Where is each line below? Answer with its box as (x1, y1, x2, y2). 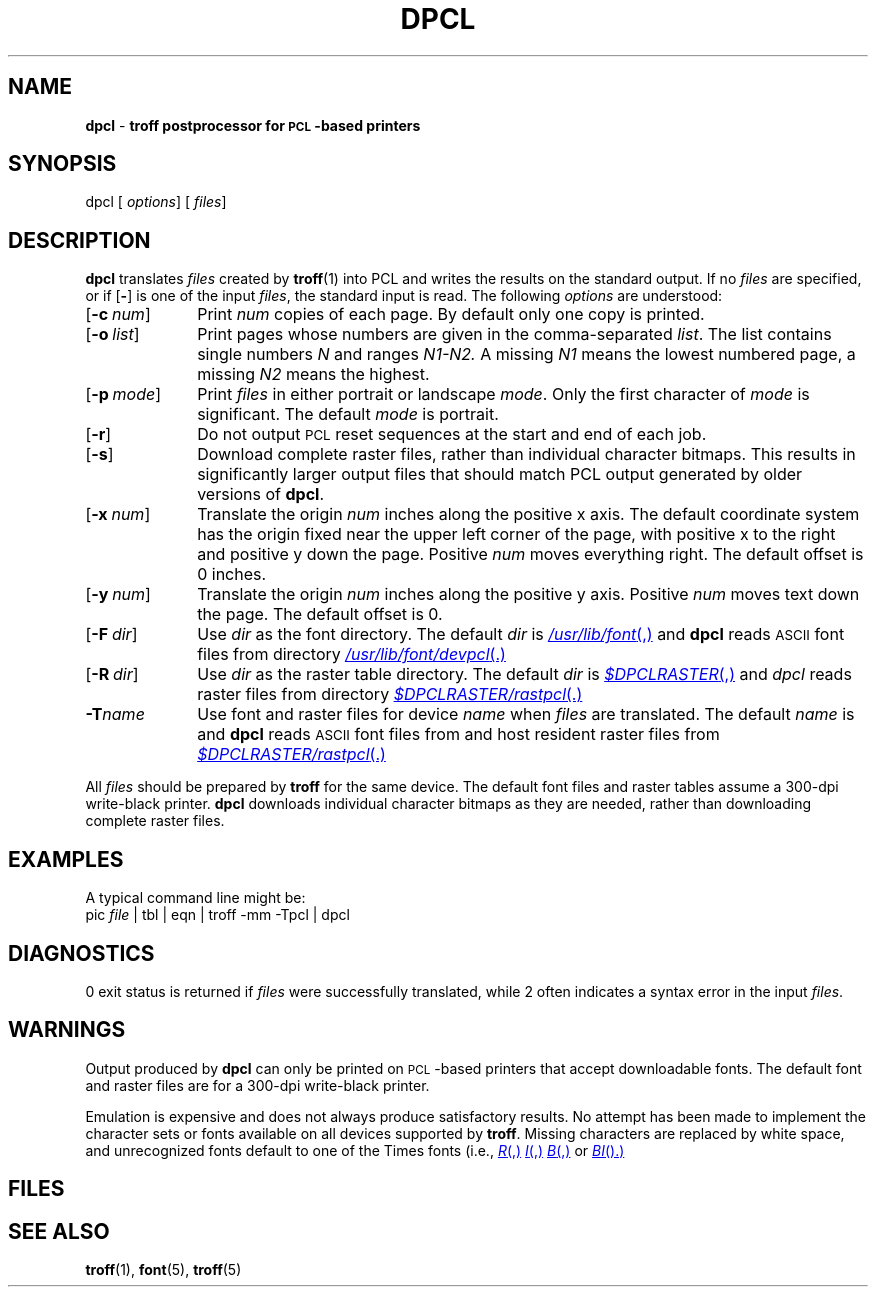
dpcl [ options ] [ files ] (85, 193, 227, 211)
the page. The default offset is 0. (197, 604, 443, 625)
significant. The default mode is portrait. (197, 404, 499, 425)
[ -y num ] (85, 584, 151, 605)
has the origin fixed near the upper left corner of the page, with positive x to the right (197, 524, 836, 545)
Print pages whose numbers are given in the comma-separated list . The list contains (197, 324, 832, 345)
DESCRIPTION (8, 227, 151, 253)
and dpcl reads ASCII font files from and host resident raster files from (197, 724, 720, 745)
